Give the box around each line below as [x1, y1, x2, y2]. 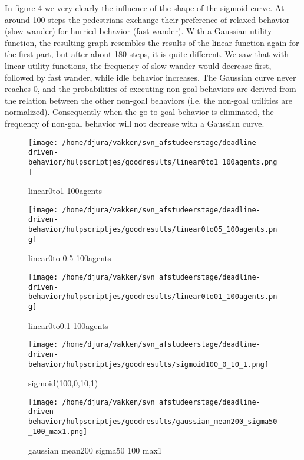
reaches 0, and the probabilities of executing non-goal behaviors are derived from [5, 83, 296, 95]
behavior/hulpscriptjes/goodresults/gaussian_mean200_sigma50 [28, 418, 277, 426]
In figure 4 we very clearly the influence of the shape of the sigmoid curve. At [5, 2, 285, 14]
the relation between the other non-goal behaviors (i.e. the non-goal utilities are [5, 94, 292, 106]
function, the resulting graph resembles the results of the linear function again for [5, 36, 299, 48]
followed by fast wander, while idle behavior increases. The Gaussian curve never [5, 71, 296, 83]
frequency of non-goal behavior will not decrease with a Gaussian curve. [5, 117, 265, 129]
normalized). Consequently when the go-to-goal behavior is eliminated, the [5, 106, 274, 118]
